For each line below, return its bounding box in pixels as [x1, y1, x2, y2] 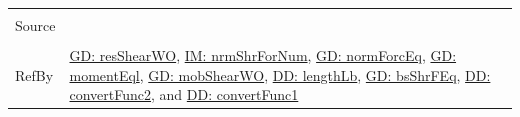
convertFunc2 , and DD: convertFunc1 [69, 84, 299, 105]
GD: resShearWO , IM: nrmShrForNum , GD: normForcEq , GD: [69, 45, 457, 66]
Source [15, 15, 56, 35]
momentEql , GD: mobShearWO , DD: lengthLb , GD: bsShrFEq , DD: [69, 64, 491, 85]
